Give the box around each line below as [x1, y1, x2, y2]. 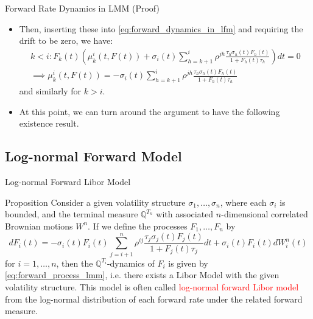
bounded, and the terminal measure [5, 208, 138, 220]
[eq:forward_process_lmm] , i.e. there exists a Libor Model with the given [5, 268, 280, 281]
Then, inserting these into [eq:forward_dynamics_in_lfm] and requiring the [19, 22, 303, 35]
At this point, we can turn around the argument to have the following [19, 105, 280, 117]
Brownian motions [5, 219, 73, 232]
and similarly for [19, 85, 82, 97]
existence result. [19, 117, 79, 130]
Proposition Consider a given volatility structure [5, 195, 186, 208]
